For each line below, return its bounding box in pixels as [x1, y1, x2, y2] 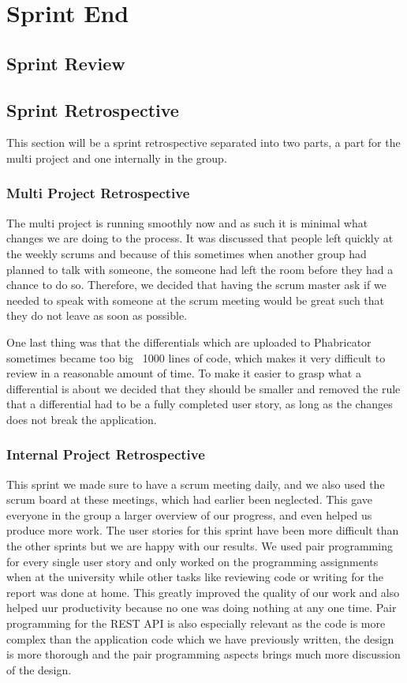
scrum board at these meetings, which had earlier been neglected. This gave [6, 491, 372, 508]
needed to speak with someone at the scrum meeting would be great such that [6, 291, 385, 308]
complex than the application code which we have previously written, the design [6, 630, 394, 647]
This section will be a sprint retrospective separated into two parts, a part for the [6, 134, 401, 151]
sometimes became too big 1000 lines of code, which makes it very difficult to [6, 349, 386, 366]
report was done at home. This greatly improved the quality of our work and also [6, 584, 400, 600]
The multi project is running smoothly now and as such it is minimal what [6, 214, 368, 231]
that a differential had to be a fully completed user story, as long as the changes [6, 396, 393, 412]
